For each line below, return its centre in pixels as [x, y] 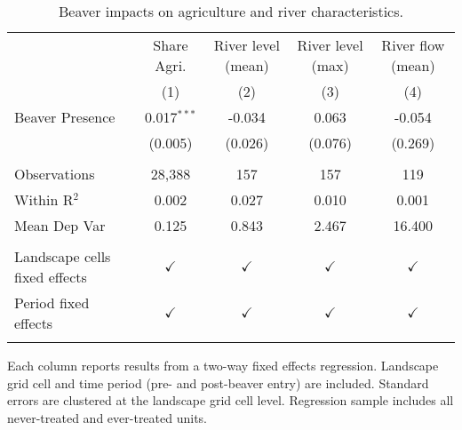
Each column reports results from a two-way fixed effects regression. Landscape [223, 365]
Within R [44, 199]
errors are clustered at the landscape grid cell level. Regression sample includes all [231, 400]
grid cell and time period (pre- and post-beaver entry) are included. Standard [218, 382]
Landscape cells [63, 256]
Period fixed [52, 303]
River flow [413, 45]
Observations [55, 174]
